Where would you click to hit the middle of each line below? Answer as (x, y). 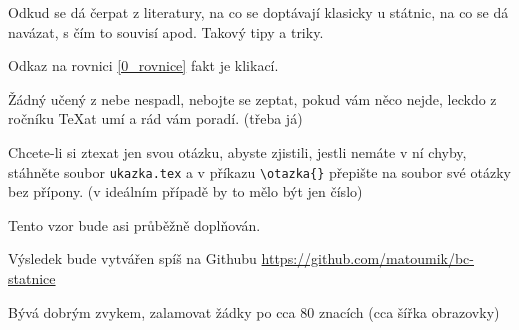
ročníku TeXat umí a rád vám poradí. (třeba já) (155, 118)
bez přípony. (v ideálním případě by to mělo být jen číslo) (185, 191)
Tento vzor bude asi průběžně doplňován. (134, 224)
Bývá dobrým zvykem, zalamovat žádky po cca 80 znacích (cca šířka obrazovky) (254, 311)
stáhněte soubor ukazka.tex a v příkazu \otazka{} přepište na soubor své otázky (259, 171)
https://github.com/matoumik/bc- (367, 258)
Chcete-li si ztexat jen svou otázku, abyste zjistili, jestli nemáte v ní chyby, (237, 151)
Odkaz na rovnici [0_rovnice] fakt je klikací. (143, 65)
